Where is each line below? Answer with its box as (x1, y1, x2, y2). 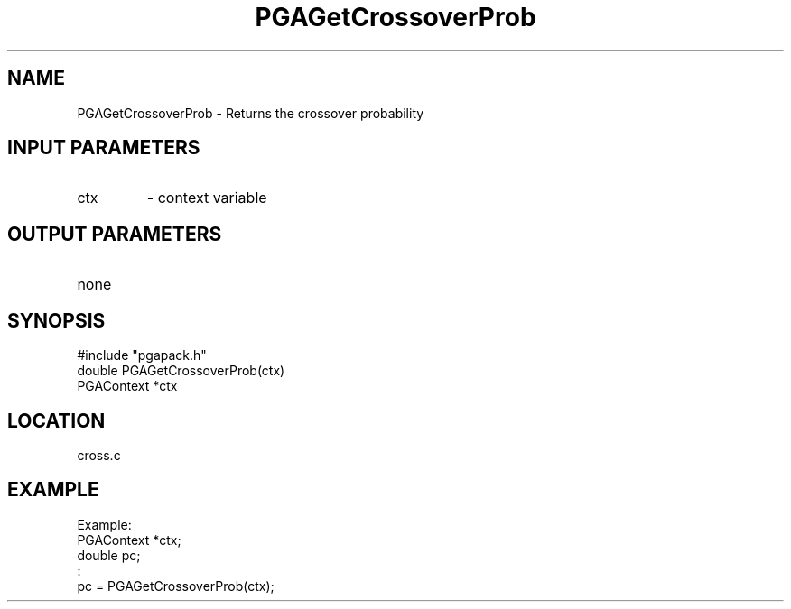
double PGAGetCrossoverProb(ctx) (77, 363, 285, 379)
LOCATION (7, 409, 106, 432)
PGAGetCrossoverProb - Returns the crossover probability (77, 105, 424, 121)
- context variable (146, 189, 267, 208)
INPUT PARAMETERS (7, 136, 200, 160)
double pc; (77, 547, 141, 563)
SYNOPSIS (7, 309, 106, 332)
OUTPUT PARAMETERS (7, 222, 222, 245)
